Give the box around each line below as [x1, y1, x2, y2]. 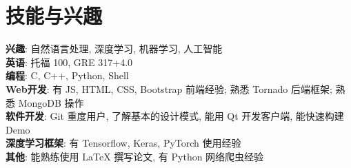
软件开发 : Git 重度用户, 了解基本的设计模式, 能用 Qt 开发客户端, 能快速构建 [6, 109, 344, 123]
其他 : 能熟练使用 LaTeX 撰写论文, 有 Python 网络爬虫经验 [6, 149, 264, 163]
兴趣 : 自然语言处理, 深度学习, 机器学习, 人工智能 [6, 41, 223, 56]
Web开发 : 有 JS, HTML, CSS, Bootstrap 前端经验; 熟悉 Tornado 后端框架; [6, 81, 332, 96]
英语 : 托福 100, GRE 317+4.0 [6, 54, 133, 69]
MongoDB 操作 [18, 95, 84, 109]
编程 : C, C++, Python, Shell [6, 68, 129, 83]
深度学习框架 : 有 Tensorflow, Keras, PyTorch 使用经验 [6, 136, 241, 150]
